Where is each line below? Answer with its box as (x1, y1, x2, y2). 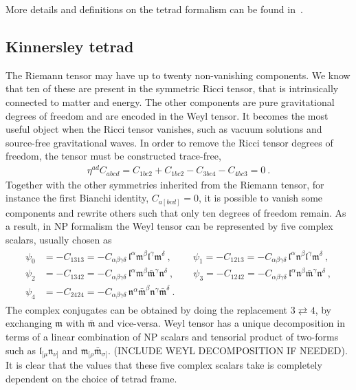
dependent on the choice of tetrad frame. (5, 371, 177, 385)
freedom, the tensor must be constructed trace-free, (5, 149, 221, 163)
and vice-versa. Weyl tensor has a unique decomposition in (98, 316, 345, 330)
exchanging (5, 316, 52, 330)
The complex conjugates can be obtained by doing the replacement (5, 302, 287, 316)
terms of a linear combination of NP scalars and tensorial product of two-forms (5, 329, 339, 343)
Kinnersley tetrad (5, 35, 134, 56)
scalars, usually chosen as (5, 232, 112, 246)
